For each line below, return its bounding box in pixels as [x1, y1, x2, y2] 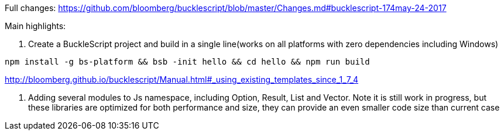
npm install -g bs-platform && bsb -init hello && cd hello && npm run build [5, 57, 370, 66]
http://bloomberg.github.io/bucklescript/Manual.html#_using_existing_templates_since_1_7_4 [5, 74, 359, 84]
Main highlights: [5, 21, 66, 31]
